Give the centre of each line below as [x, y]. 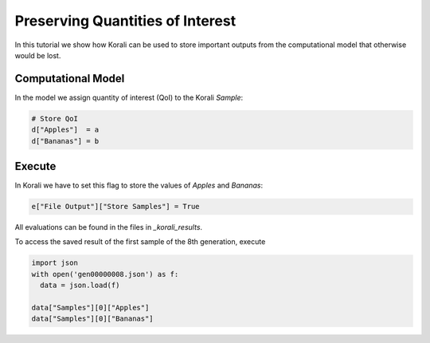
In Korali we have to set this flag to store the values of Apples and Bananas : [139, 185]
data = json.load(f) [80, 286]
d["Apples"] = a [65, 130]
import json [55, 263]
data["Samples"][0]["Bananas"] [93, 319]
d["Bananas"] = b [65, 141]
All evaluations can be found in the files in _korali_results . [109, 227]
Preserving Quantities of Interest [125, 21]
